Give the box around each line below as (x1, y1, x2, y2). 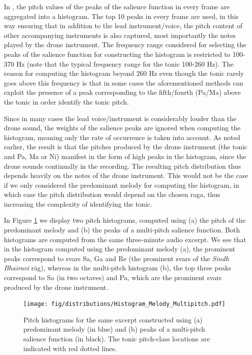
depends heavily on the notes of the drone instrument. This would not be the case (4, 170, 249, 180)
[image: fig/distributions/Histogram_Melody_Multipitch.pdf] (23, 301, 226, 308)
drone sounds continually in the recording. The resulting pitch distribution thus (4, 160, 241, 171)
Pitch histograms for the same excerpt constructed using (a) (23, 314, 203, 324)
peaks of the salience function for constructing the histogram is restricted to (4, 49, 231, 59)
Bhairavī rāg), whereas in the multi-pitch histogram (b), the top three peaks (4, 263, 232, 273)
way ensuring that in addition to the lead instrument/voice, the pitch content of (4, 20, 243, 31)
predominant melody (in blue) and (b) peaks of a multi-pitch (23, 324, 205, 334)
